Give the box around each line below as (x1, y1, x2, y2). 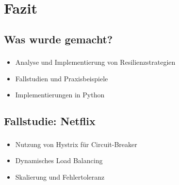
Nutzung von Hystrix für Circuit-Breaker (15, 139, 137, 149)
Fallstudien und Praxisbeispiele (15, 73, 108, 83)
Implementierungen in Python (15, 90, 105, 100)
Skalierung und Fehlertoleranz (15, 171, 105, 182)
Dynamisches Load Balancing (15, 155, 103, 166)
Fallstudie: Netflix (4, 113, 96, 129)
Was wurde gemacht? (4, 31, 113, 46)
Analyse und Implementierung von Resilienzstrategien (15, 57, 176, 67)
